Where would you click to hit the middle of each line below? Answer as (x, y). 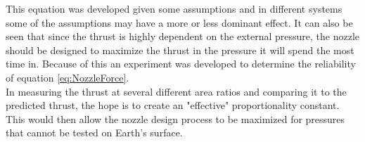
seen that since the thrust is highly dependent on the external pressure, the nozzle (183, 36)
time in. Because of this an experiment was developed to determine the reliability (181, 64)
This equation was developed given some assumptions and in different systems (174, 8)
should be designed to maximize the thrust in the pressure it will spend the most (180, 50)
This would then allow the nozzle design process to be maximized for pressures (175, 118)
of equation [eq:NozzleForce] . (68, 77)
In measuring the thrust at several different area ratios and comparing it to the (176, 91)
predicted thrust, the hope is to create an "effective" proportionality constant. (173, 105)
